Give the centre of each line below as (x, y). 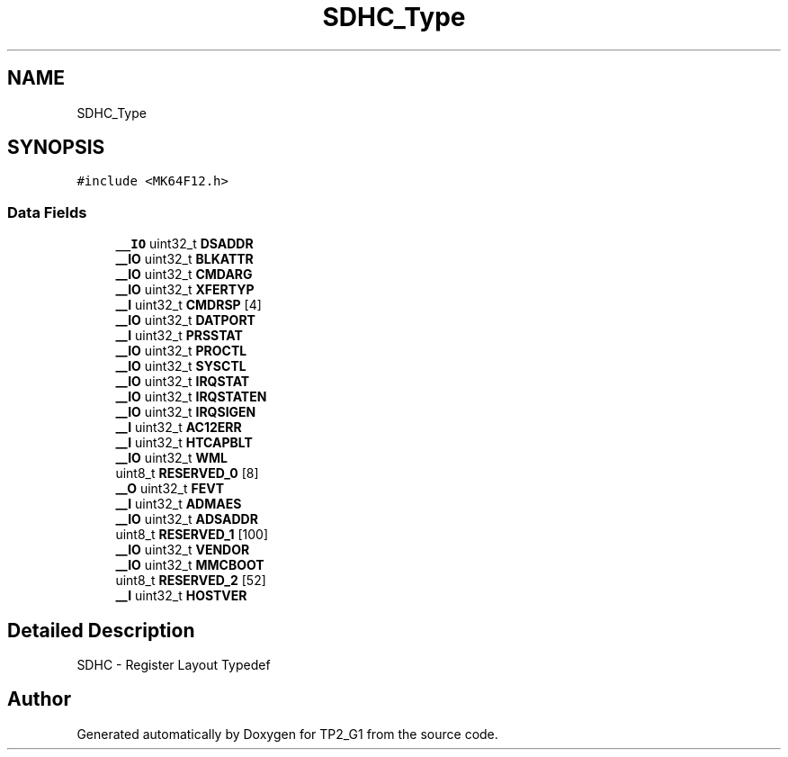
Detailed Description (101, 630)
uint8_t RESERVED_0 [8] (187, 473)
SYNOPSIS (56, 148)
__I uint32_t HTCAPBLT (184, 443)
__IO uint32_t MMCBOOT (190, 565)
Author (39, 699)
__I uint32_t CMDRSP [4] (188, 305)
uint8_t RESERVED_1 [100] (192, 535)
